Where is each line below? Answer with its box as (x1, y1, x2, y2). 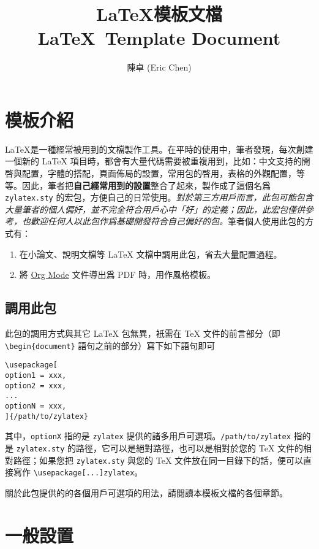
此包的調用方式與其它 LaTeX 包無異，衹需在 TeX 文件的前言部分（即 (5, 327, 280, 340)
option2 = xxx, (5, 381, 67, 390)
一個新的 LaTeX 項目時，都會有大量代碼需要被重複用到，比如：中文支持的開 (5, 155, 310, 167)
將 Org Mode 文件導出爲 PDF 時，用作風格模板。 (19, 268, 216, 281)
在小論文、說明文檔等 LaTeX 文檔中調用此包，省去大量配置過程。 (19, 247, 282, 260)
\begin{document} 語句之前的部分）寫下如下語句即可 (5, 339, 216, 351)
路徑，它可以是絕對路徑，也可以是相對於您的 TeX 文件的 (76, 441, 304, 454)
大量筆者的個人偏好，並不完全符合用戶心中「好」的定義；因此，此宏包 (5, 202, 288, 215)
